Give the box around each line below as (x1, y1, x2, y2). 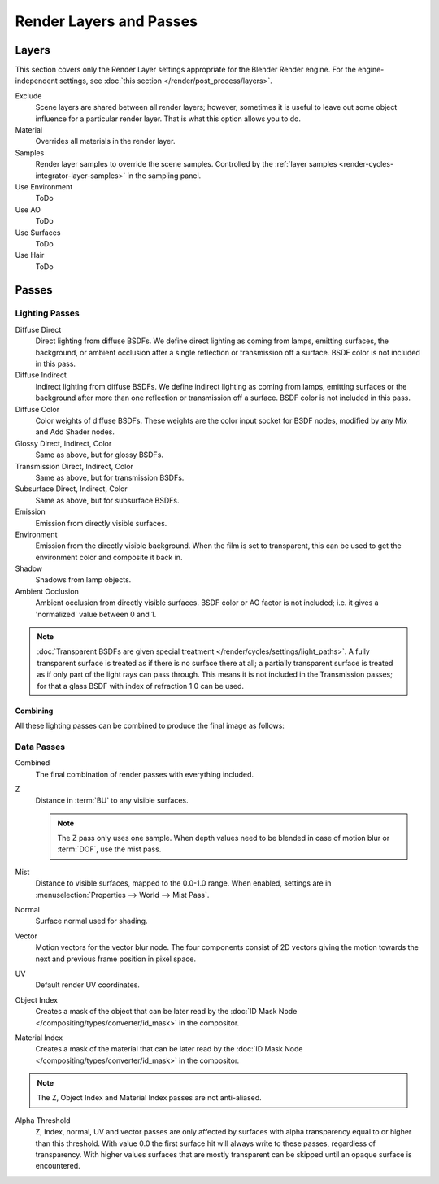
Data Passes (15, 741, 65, 752)
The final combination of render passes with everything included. (35, 769, 254, 779)
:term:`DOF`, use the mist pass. (57, 844, 162, 854)
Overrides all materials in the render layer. (35, 137, 176, 146)
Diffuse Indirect (15, 370, 67, 380)
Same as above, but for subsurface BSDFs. (35, 495, 180, 505)
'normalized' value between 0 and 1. (35, 609, 157, 619)
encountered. (35, 1161, 80, 1171)
